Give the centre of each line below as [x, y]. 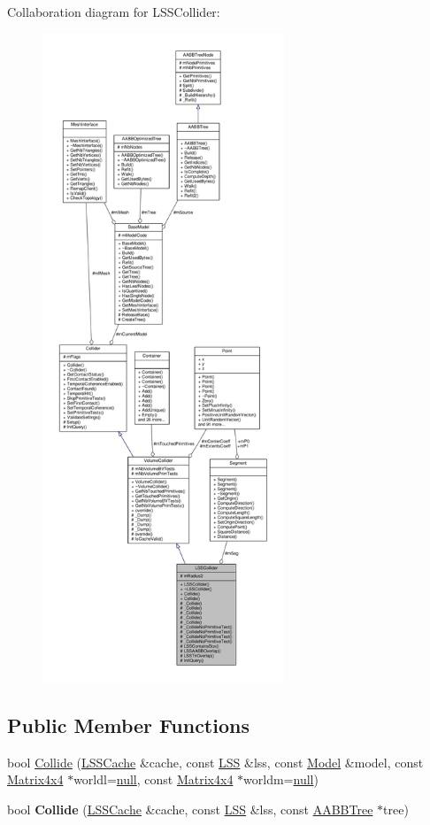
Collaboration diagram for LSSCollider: [114, 12]
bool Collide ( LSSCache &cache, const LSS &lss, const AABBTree [190, 809]
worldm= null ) [281, 779]
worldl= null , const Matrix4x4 [154, 779]
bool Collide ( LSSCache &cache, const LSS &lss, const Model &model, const [215, 762]
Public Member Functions [128, 725]
